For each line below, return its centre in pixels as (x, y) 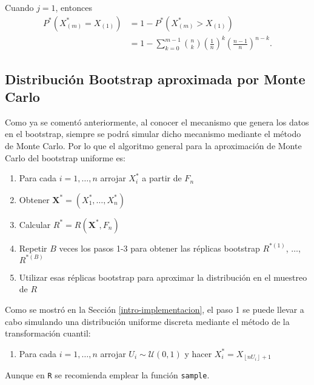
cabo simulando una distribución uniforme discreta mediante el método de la (147, 321)
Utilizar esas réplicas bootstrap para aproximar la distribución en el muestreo (163, 277)
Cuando (19, 7)
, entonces (74, 7)
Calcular (35, 224)
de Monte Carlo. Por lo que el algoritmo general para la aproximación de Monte (153, 145)
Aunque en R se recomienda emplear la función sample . (107, 375)
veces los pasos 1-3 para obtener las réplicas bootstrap (159, 248)
